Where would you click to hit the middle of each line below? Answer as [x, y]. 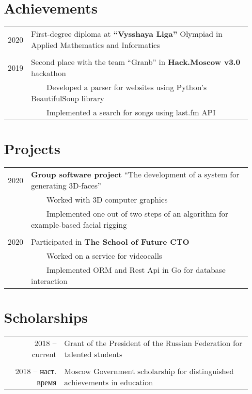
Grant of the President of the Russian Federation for [153, 343]
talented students [93, 354]
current [44, 354]
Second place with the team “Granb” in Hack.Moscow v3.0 [136, 62]
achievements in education [109, 382]
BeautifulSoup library [68, 98]
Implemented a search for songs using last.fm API [131, 112]
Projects [32, 149]
